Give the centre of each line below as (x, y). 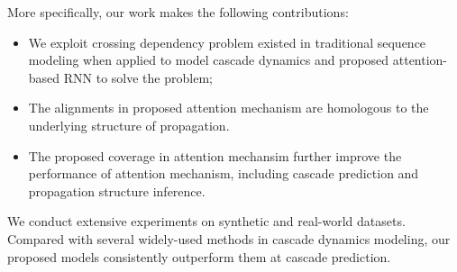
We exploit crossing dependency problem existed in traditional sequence (227, 42)
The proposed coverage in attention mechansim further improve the (215, 155)
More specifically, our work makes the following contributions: (178, 12)
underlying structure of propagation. (129, 125)
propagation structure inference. (117, 190)
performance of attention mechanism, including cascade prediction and (224, 173)
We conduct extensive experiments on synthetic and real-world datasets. (206, 221)
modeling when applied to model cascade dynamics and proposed (209, 60)
